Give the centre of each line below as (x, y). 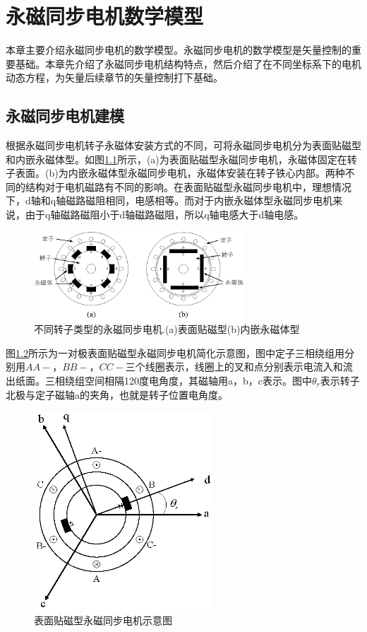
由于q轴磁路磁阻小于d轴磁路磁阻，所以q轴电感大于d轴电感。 (164, 215)
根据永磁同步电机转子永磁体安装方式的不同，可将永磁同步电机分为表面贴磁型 (183, 145)
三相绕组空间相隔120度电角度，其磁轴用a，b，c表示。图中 (178, 380)
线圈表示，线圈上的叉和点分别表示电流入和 (244, 367)
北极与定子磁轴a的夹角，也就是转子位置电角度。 (117, 394)
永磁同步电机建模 (65, 116)
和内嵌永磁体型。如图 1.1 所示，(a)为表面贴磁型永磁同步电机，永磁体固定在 (176, 159)
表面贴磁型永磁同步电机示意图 (103, 620)
